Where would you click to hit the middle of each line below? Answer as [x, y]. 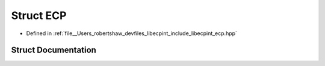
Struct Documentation [54, 50]
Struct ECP [39, 15]
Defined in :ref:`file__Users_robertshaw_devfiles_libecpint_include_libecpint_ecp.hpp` [132, 33]
